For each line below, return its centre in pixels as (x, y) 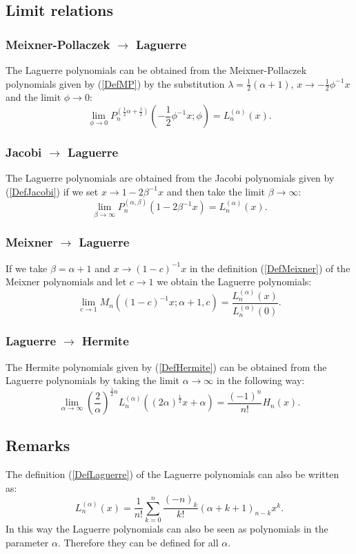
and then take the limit (216, 191)
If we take (27, 268)
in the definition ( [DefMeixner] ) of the (270, 268)
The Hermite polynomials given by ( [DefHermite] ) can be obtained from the (166, 366)
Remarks (38, 445)
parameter (27, 542)
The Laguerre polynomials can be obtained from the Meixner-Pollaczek (156, 70)
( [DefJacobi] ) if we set (52, 191)
